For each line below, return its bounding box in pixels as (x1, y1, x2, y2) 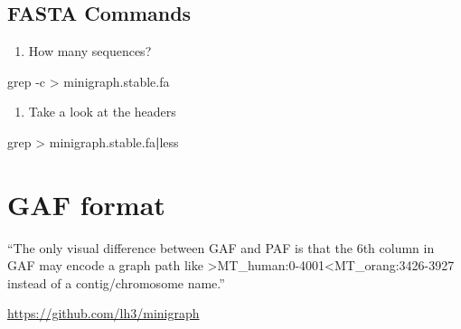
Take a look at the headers (28, 102, 176, 121)
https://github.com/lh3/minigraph (7, 304, 200, 323)
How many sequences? (28, 42, 152, 61)
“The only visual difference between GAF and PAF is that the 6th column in (7, 238, 435, 257)
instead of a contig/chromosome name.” (7, 273, 225, 292)
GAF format (7, 185, 165, 222)
